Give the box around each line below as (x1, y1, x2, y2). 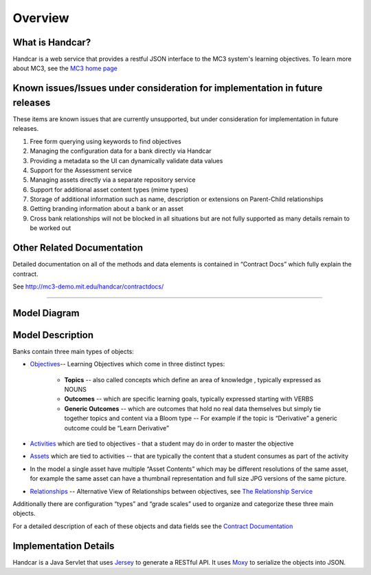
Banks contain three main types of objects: (12, 347, 134, 355)
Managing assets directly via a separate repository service (30, 176, 196, 184)
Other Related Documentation (12, 242, 144, 254)
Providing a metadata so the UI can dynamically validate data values (30, 156, 223, 165)
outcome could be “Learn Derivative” (64, 424, 170, 432)
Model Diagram (12, 307, 80, 319)
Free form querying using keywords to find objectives (30, 137, 181, 145)
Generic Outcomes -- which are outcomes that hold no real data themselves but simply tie (64, 404, 322, 412)
